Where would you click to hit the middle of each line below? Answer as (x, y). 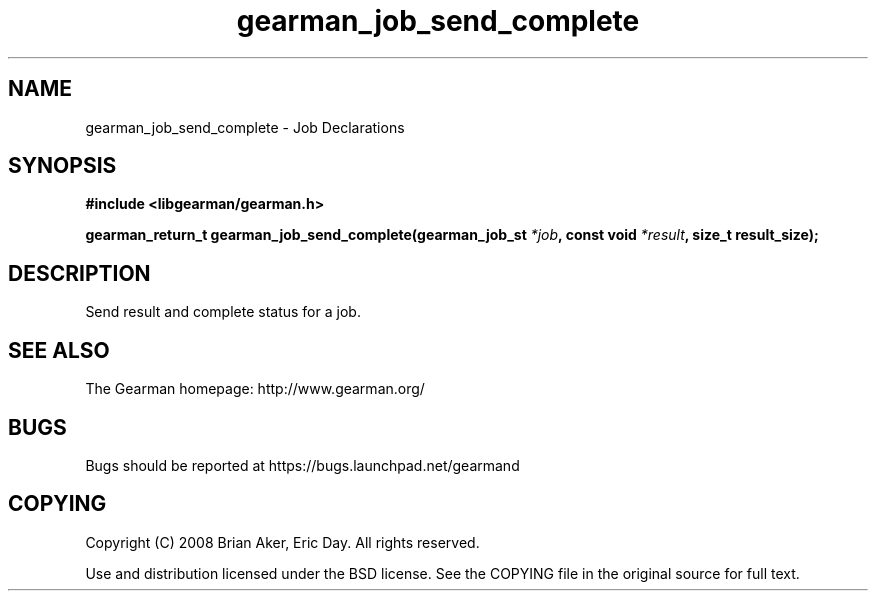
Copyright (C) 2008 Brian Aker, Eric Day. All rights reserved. (282, 542)
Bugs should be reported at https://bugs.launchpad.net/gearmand (302, 465)
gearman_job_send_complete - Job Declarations (245, 127)
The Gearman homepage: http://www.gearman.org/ (255, 389)
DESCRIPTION (79, 273)
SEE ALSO (59, 350)
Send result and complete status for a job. (223, 312)
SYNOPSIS (62, 166)
